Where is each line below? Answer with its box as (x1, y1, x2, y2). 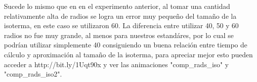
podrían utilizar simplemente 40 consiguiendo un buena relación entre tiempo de (4, 40, 248, 50)
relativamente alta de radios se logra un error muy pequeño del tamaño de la (4, 10, 237, 21)
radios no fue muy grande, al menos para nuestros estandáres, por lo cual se (4, 30, 234, 40)
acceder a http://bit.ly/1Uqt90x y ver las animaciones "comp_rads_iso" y (4, 59, 229, 69)
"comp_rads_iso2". (4, 69, 62, 79)
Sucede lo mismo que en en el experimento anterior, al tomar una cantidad (4, 1, 230, 11)
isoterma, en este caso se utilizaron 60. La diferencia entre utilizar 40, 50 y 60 (4, 20, 239, 31)
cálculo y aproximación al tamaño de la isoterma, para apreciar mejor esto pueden (4, 49, 253, 59)
